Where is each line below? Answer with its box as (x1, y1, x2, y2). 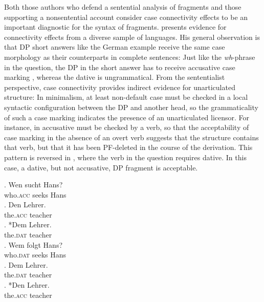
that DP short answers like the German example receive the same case (4, 41, 225, 52)
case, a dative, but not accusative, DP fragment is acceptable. (4, 162, 198, 172)
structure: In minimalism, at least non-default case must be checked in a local (4, 92, 248, 102)
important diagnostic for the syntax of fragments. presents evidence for (4, 21, 227, 32)
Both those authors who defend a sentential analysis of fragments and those (4, 2, 241, 12)
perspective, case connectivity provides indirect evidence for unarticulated (4, 81, 235, 92)
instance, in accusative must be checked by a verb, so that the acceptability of (4, 122, 249, 133)
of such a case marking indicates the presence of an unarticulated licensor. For (4, 112, 250, 122)
